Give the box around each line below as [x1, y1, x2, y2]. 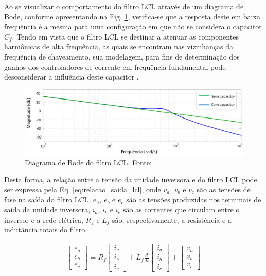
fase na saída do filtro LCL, [4, 194, 91, 205]
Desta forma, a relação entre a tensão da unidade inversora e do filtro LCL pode [4, 174, 257, 185]
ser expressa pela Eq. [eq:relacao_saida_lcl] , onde [4, 184, 161, 194]
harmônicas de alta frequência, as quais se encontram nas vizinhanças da [4, 41, 234, 52]
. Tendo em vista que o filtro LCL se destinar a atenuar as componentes [12, 31, 239, 42]
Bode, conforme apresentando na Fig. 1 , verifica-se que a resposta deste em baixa [4, 11, 260, 22]
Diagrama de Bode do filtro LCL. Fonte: [25, 156, 152, 167]
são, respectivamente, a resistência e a [112, 214, 232, 225]
